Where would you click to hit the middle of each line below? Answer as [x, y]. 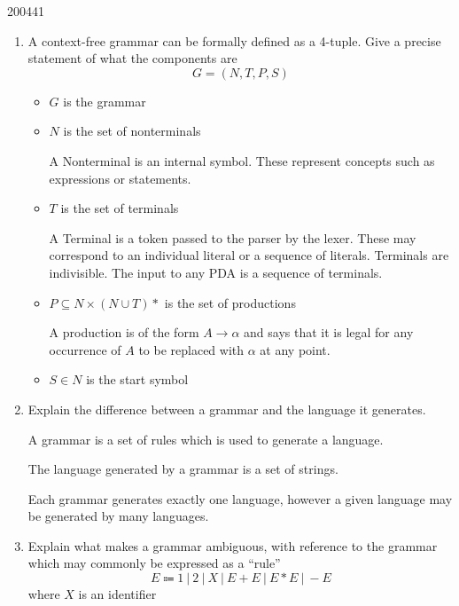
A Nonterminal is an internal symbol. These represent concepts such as [242, 160]
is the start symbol [137, 379]
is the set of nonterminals [132, 131]
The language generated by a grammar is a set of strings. [183, 469]
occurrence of [85, 349]
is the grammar [105, 101]
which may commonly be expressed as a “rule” [154, 563]
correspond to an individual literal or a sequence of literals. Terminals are [249, 255]
